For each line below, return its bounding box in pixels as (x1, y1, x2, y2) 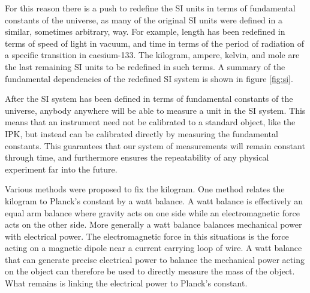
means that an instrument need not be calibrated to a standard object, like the (5, 116, 296, 128)
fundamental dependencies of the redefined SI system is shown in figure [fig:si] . (5, 72, 293, 84)
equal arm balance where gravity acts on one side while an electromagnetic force (5, 206, 300, 219)
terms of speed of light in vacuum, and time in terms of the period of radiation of (5, 37, 304, 49)
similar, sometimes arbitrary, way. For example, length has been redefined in (5, 25, 285, 38)
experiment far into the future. (5, 162, 118, 175)
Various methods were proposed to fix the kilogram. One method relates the (5, 183, 285, 195)
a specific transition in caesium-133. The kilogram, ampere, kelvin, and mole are (5, 49, 300, 61)
